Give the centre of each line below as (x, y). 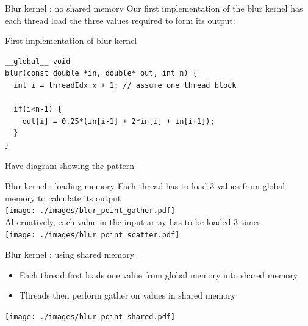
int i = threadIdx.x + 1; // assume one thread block (125, 85)
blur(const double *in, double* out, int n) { (101, 74)
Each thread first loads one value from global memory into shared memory (159, 274)
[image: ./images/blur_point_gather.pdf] (90, 211)
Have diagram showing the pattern (70, 165)
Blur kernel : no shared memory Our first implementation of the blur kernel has (154, 8)
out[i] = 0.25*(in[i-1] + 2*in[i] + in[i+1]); (118, 121)
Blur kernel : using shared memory (70, 254)
